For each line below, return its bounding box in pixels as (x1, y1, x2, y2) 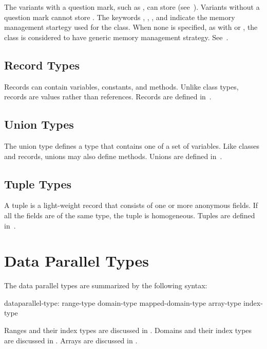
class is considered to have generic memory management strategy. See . (4, 31, 228, 42)
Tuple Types (4, 176, 71, 191)
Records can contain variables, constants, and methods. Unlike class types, (4, 81, 239, 92)
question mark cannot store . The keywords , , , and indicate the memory (4, 11, 235, 22)
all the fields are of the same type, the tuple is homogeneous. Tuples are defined (4, 210, 255, 220)
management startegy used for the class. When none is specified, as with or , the (4, 22, 258, 32)
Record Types (4, 57, 80, 73)
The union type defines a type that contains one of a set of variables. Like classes (4, 140, 259, 151)
